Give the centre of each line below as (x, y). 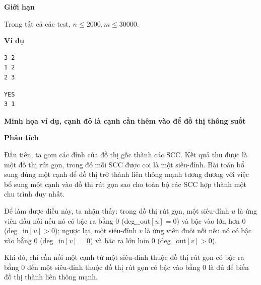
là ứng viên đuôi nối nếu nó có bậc (198, 230)
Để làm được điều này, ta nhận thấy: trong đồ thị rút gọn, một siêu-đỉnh (117, 210)
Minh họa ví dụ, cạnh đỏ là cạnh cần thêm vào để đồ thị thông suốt (125, 120)
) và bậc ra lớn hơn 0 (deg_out (138, 240)
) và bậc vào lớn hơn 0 (211, 220)
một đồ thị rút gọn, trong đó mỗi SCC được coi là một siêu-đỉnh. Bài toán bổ (124, 164)
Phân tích (21, 137)
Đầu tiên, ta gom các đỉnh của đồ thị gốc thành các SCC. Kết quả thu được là (126, 154)
